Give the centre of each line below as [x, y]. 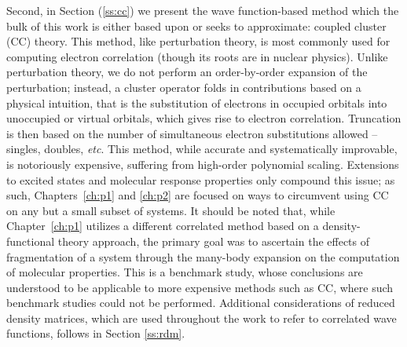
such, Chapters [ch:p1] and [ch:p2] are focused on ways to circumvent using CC [198, 195]
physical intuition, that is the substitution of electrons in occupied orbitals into [197, 102]
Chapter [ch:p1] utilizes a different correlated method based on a [163, 226]
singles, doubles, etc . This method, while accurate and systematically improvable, [202, 149]
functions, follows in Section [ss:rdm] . [96, 333]
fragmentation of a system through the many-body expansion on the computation [203, 256]
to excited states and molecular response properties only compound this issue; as [201, 179]
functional [31, 241]
